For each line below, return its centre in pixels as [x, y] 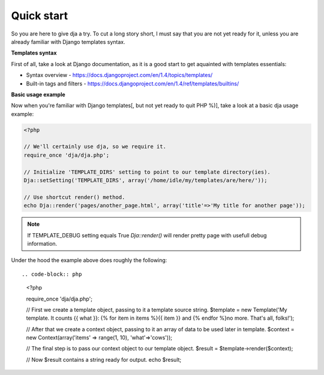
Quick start [40, 16]
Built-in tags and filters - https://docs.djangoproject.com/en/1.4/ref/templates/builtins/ [133, 84]
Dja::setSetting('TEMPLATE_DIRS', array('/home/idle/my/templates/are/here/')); [145, 180]
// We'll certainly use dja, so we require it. [95, 147]
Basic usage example [38, 94]
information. [42, 243]
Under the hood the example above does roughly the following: [89, 260]
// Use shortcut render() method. [74, 197]
